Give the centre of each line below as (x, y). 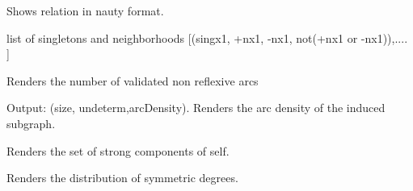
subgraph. (31, 123)
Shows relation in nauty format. (85, 10)
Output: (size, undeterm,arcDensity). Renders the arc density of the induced (196, 108)
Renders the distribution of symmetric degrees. (122, 178)
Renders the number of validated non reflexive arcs (133, 80)
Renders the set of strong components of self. (118, 150)
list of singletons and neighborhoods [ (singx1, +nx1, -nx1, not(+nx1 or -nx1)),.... (207, 37)
